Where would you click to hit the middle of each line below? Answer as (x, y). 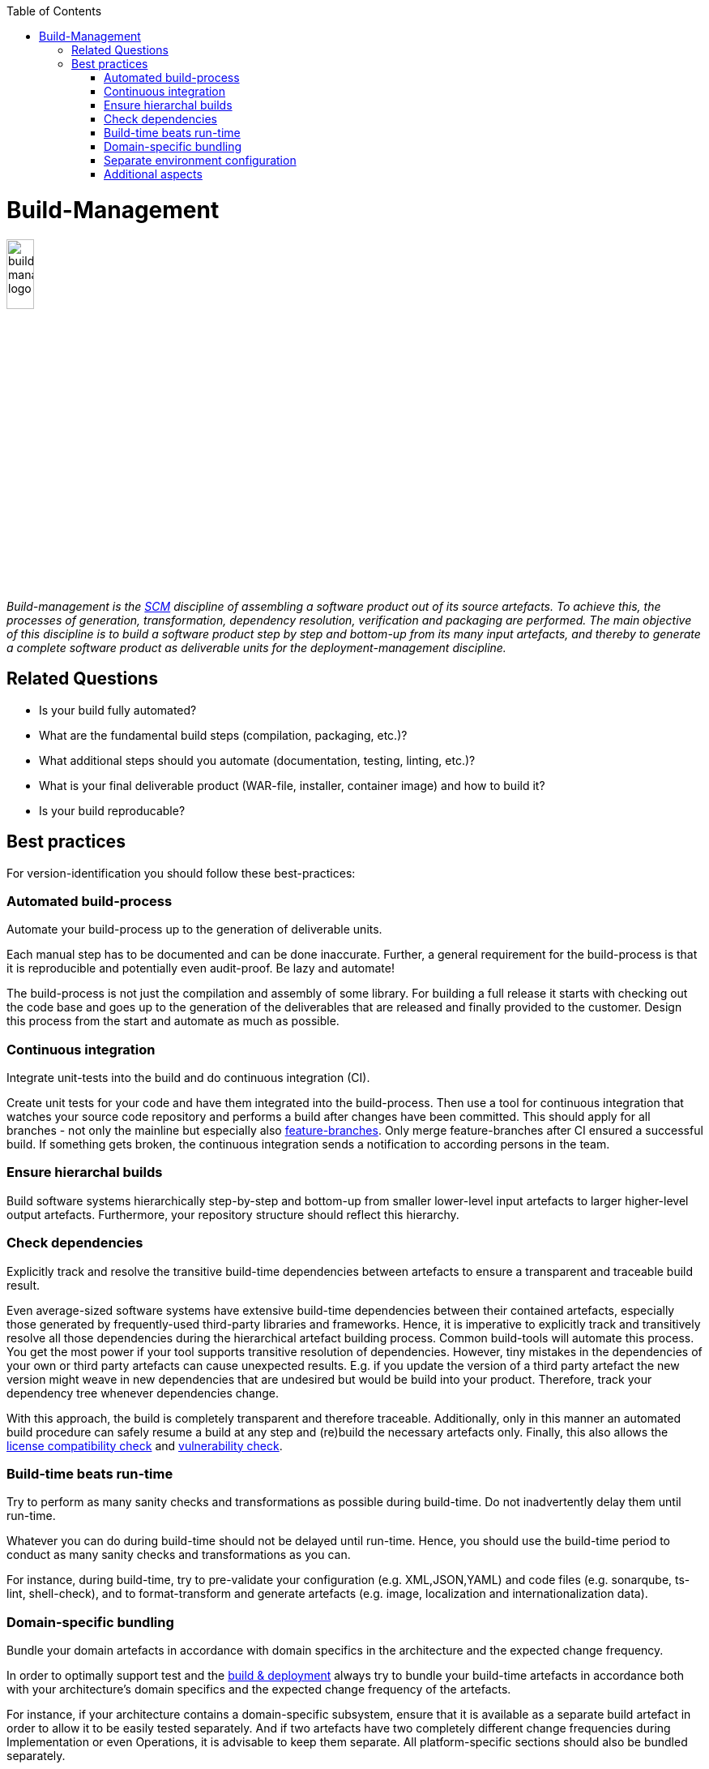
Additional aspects (153, 174)
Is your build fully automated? (118, 710)
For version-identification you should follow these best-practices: (181, 873)
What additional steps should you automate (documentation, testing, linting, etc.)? (257, 760)
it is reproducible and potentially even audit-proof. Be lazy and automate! (201, 968)
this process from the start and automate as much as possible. (173, 1021)
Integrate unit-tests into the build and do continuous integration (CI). (188, 1078)
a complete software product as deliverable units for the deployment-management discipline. (256, 647)
